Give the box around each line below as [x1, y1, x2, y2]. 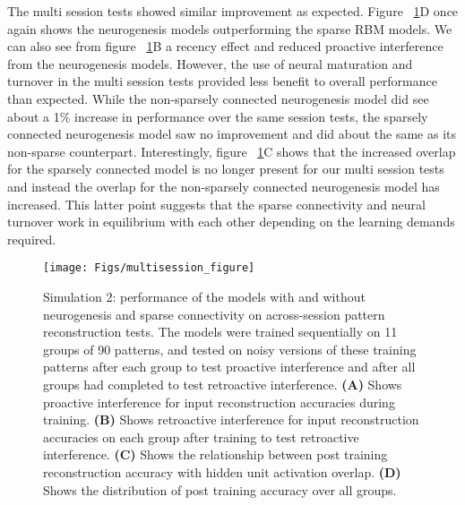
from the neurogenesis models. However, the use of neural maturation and [7, 54, 413, 73]
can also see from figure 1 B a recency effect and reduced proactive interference [7, 37, 443, 56]
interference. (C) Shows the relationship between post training [43, 445, 388, 464]
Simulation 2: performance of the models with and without [43, 287, 366, 305]
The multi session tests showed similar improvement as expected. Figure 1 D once [7, 2, 459, 20]
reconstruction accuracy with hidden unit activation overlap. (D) [43, 462, 401, 481]
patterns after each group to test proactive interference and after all [43, 357, 416, 376]
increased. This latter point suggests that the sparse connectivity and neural [7, 194, 426, 213]
